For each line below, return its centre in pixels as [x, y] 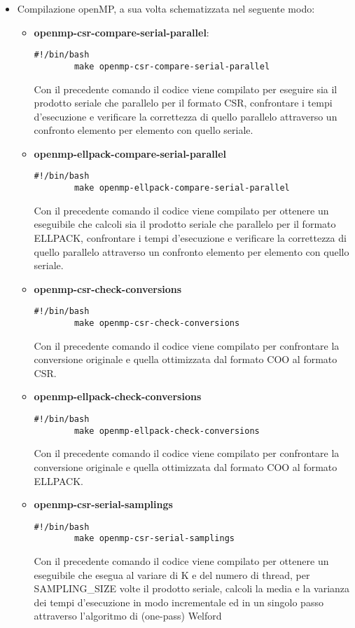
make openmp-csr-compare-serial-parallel [172, 66]
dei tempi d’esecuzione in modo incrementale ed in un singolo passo [179, 602]
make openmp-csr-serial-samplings [154, 539]
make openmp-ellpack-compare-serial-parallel [182, 188]
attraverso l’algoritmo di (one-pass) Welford [128, 616]
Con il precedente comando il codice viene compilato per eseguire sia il [186, 89]
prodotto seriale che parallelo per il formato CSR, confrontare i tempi [183, 103]
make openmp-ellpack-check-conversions [167, 431]
